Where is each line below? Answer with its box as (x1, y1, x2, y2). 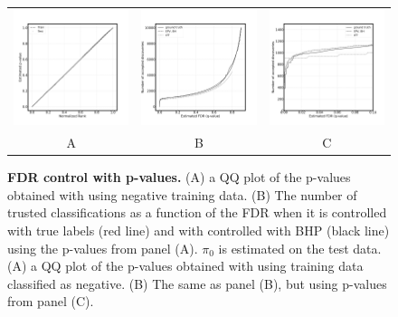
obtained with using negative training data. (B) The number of (7, 185, 357, 204)
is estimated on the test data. (218, 238, 382, 257)
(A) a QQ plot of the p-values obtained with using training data (7, 256, 364, 275)
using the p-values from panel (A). (7, 238, 198, 257)
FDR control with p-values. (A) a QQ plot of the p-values (7, 168, 351, 187)
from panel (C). (7, 292, 94, 311)
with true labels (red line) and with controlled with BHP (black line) (7, 220, 390, 239)
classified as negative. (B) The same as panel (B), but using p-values (7, 274, 387, 293)
